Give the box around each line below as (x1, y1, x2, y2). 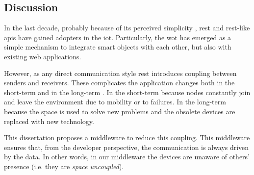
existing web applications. (4, 51, 81, 61)
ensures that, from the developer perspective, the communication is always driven (4, 142, 249, 152)
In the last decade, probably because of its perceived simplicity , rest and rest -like (4, 23, 250, 33)
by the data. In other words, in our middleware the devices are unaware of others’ (4, 151, 250, 162)
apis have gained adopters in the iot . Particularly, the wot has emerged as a (4, 32, 231, 42)
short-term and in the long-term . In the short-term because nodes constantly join (4, 87, 251, 97)
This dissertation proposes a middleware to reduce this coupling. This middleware (4, 132, 250, 143)
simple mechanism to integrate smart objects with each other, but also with (4, 42, 231, 52)
